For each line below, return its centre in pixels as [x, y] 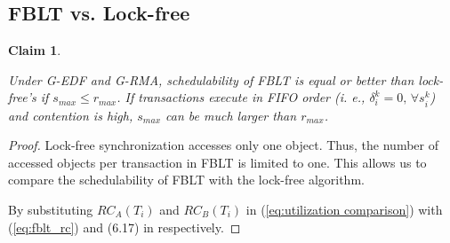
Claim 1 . [35, 50]
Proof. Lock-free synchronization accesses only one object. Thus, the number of [223, 145]
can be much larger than [231, 115]
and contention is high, [71, 115]
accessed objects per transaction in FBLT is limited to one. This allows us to [217, 162]
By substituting [51, 209]
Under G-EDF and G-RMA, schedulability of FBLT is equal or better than [211, 79]
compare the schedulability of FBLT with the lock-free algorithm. [186, 180]
